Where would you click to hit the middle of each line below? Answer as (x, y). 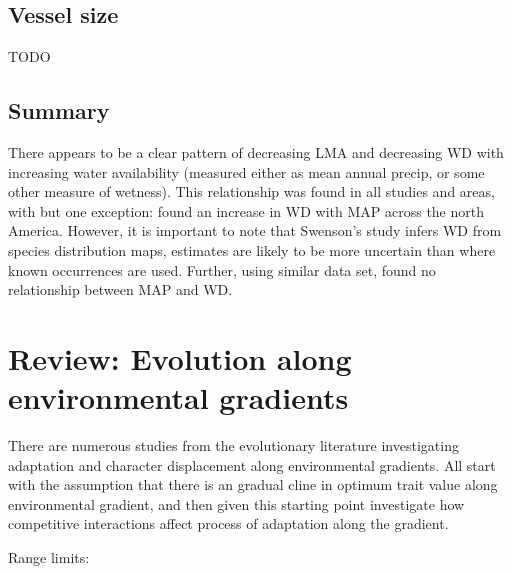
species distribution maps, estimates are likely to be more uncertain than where (252, 249)
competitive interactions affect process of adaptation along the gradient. (228, 523)
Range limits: (49, 557)
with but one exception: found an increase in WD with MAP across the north (246, 210)
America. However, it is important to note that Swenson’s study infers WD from (255, 230)
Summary (59, 110)
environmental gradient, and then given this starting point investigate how (236, 503)
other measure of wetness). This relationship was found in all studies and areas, (251, 191)
